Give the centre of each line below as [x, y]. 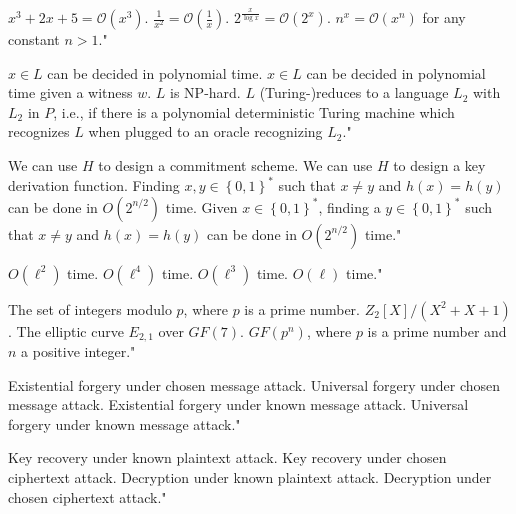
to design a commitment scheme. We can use [235, 164]
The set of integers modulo [90, 308]
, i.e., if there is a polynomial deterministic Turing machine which [254, 111]
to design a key [439, 164]
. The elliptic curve [66, 330]
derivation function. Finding [94, 185]
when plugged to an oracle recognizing [205, 131]
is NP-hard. [205, 92]
